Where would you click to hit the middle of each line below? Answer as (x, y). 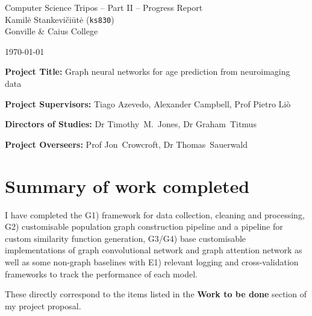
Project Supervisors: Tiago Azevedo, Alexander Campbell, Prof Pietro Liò (148, 103)
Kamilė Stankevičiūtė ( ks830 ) (60, 19)
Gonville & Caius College (51, 31)
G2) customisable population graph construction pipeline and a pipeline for (144, 226)
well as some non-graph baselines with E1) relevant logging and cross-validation (152, 261)
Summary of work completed (127, 185)
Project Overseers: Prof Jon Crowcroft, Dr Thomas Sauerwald (126, 144)
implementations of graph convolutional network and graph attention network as (154, 250)
